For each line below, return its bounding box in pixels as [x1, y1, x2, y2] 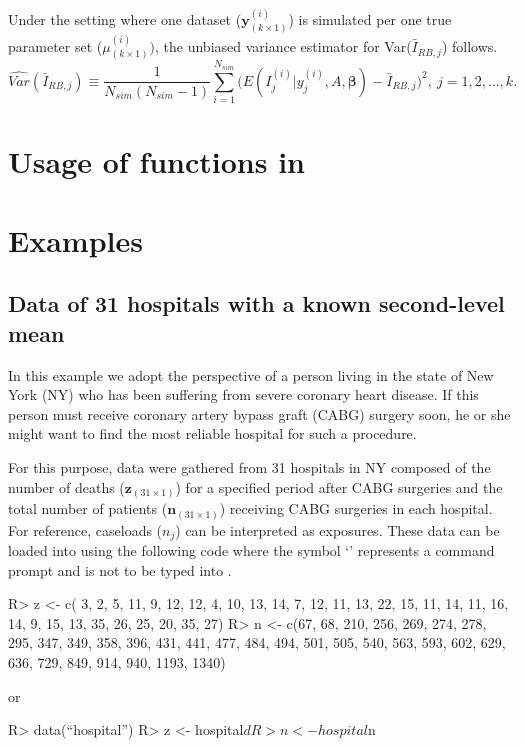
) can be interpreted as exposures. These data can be [175, 519, 500, 540]
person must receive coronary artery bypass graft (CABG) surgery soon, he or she [8, 403, 511, 424]
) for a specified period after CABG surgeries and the [175, 476, 503, 497]
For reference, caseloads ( [8, 519, 163, 540]
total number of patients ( [8, 498, 168, 519]
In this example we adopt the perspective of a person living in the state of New [8, 364, 494, 385]
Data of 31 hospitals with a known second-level [8, 288, 505, 319]
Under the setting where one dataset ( [8, 9, 242, 30]
